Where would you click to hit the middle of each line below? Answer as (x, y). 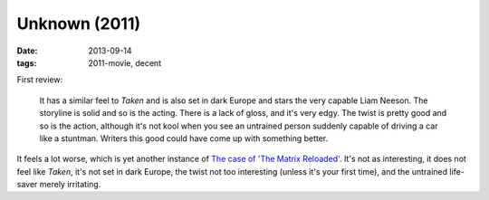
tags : (27, 62)
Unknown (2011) (79, 24)
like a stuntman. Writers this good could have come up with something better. (184, 138)
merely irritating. (70, 185)
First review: (40, 80)
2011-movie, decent (125, 62)
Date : (27, 51)
